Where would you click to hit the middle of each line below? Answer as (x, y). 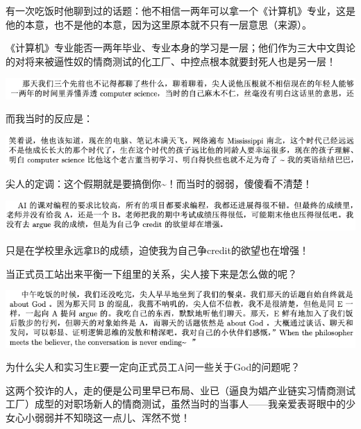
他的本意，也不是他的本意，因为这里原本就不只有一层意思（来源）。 (159, 24)
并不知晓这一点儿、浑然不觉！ (122, 418)
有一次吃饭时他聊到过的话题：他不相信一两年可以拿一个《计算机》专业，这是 (180, 10)
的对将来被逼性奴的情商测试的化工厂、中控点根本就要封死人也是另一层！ (171, 61)
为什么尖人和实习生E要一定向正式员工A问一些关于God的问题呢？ (153, 367)
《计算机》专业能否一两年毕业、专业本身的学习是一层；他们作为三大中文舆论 (180, 48)
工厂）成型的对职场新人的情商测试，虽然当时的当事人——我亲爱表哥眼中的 (176, 404)
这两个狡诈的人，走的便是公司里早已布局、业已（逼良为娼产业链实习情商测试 (180, 390)
